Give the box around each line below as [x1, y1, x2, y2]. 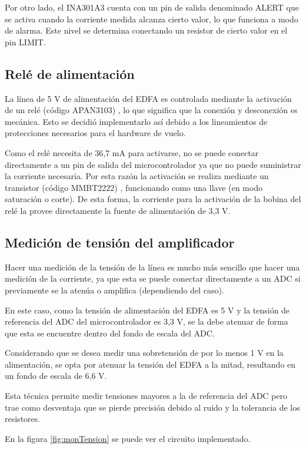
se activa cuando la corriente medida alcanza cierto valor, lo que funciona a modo [5, 12, 298, 25]
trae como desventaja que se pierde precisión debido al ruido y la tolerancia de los [5, 401, 300, 413]
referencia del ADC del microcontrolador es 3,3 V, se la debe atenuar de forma [5, 315, 288, 328]
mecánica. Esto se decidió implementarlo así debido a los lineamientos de [5, 115, 268, 127]
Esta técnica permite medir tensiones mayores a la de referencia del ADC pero [5, 389, 287, 402]
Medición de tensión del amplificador [5, 233, 235, 251]
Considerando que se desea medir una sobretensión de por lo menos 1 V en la [5, 346, 284, 359]
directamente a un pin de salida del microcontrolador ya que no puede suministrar [5, 158, 301, 170]
